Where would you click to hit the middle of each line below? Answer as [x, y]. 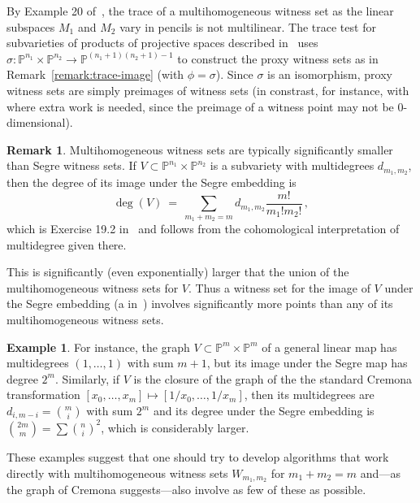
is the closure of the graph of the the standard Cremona [273, 378]
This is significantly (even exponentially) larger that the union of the [178, 272]
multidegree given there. [67, 244]
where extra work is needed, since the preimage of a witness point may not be [200, 106]
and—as [380, 473]
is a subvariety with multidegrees [292, 165]
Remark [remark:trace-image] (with [95, 74]
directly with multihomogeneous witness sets [117, 473]
